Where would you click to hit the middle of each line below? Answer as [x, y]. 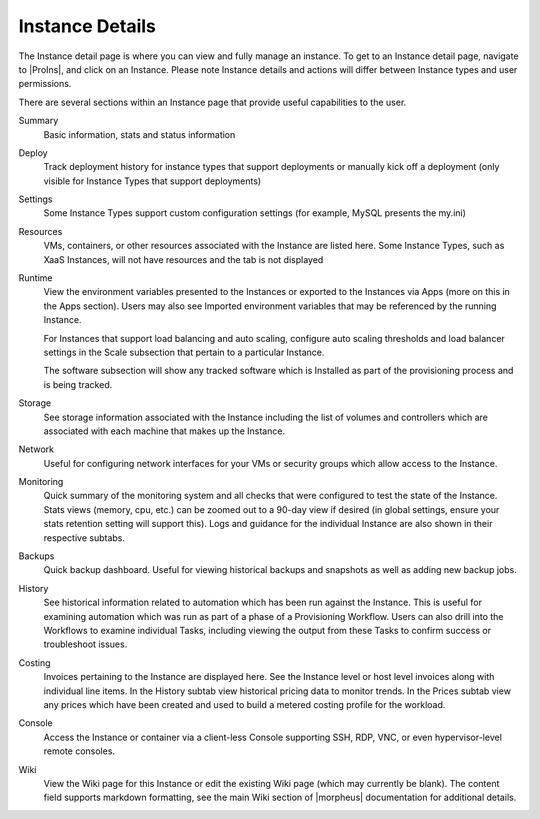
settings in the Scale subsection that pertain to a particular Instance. [184, 352]
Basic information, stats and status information [139, 134]
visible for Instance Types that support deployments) [152, 181]
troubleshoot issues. [85, 644]
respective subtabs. [84, 537]
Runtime [35, 278]
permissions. [45, 84]
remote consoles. [79, 751]
